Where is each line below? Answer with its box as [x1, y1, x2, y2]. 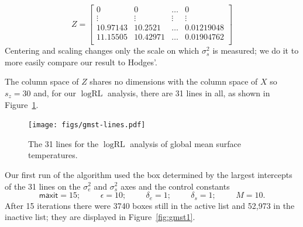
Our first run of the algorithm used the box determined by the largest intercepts [5, 168, 292, 180]
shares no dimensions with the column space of [89, 75, 258, 88]
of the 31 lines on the [5, 180, 81, 192]
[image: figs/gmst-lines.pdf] [28, 121, 146, 130]
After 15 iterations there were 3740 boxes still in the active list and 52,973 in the [5, 199, 295, 211]
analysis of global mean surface [130, 137, 241, 149]
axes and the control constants [120, 180, 230, 192]
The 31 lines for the [28, 137, 99, 149]
